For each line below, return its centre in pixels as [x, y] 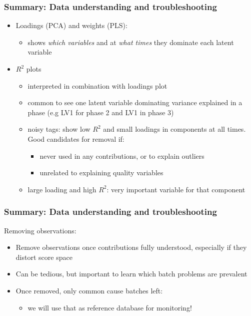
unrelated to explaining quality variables [101, 173]
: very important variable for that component [176, 189]
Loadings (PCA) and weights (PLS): [71, 25]
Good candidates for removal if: [76, 138]
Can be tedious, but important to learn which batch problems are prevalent [131, 274]
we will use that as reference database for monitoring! [110, 307]
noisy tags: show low [59, 129]
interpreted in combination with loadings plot [97, 85]
